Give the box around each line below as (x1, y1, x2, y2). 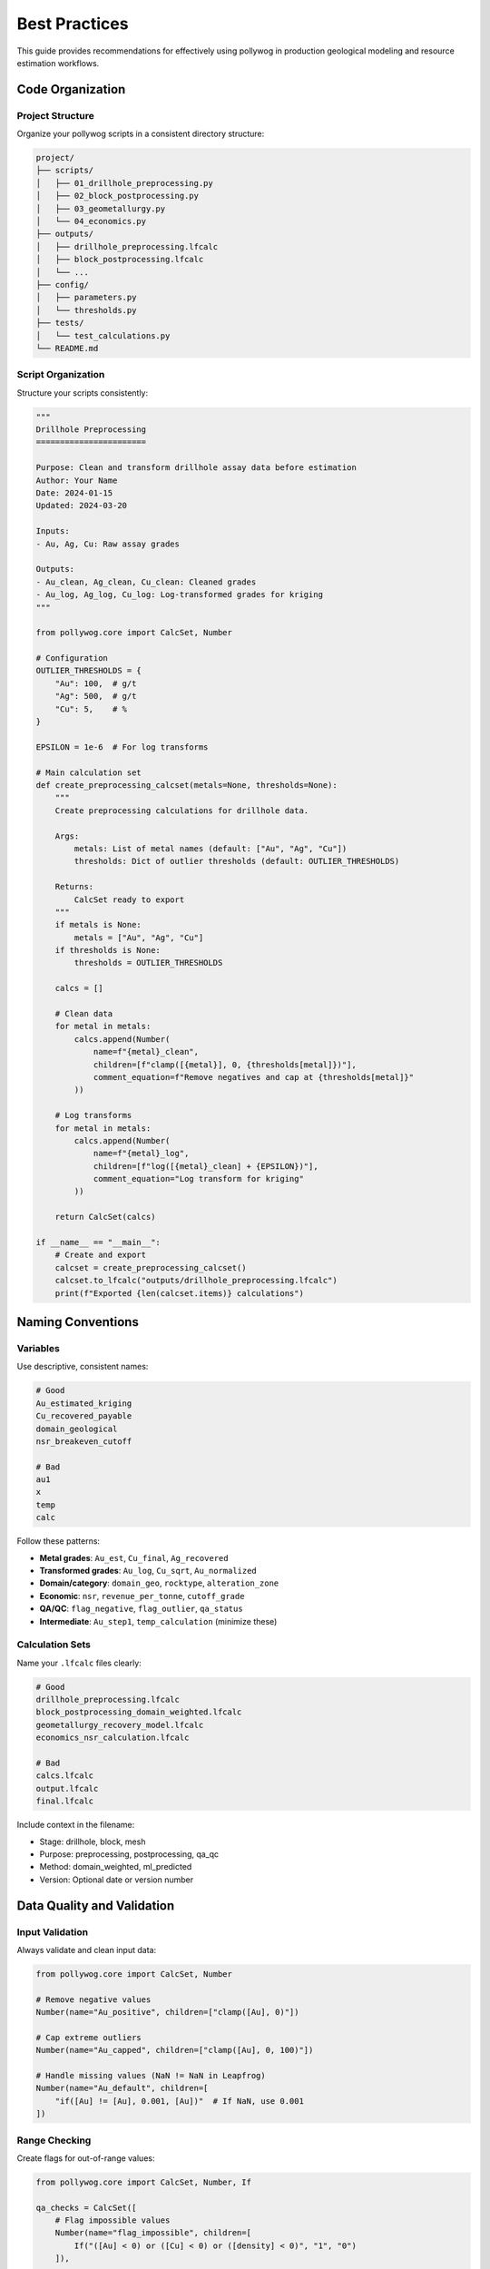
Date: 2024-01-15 (35, 488, 113, 498)
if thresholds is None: (54, 945, 161, 956)
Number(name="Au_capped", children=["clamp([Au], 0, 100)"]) (35, 2045, 314, 2056)
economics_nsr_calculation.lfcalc (35, 1733, 190, 1743)
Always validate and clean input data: (16, 1944, 157, 1955)
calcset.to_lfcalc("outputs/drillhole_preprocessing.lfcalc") (54, 1275, 338, 1286)
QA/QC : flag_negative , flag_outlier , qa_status (39, 1603, 244, 1615)
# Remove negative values (35, 1994, 152, 2005)
